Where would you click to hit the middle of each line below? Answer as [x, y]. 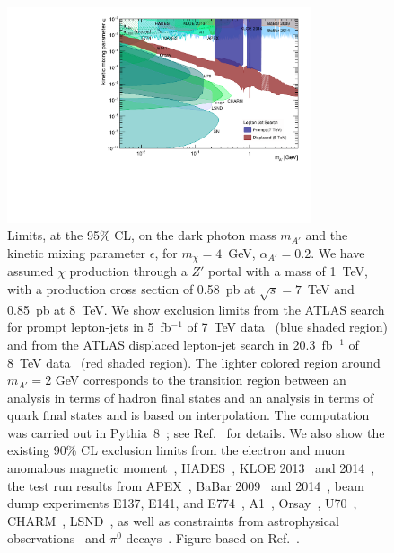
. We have [338, 252]
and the [327, 235]
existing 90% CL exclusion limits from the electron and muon [176, 450]
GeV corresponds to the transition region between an [201, 380]
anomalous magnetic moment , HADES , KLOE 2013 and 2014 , [191, 468]
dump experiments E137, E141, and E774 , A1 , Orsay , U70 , [182, 503]
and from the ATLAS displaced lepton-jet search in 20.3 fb [170, 344]
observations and [57, 538]
